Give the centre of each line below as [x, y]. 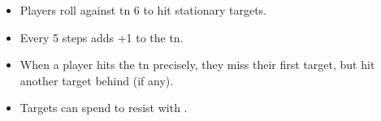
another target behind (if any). [97, 80]
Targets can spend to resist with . [104, 108]
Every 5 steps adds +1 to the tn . [102, 37]
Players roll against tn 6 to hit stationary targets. [143, 10]
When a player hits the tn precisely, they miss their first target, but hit [197, 65]
